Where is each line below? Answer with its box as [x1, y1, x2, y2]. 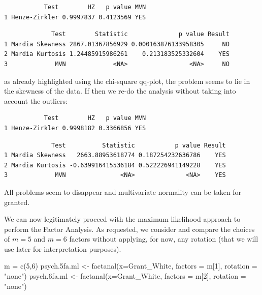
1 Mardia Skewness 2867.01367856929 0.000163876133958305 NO [4, 40, 230, 48]
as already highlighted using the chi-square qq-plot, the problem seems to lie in [4, 75, 250, 86]
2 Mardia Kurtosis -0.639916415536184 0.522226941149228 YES [4, 161, 226, 169]
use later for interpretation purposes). [4, 243, 121, 254]
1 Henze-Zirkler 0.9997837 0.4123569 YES [4, 13, 146, 21]
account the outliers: [4, 95, 68, 106]
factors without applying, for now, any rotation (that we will [69, 233, 258, 244]
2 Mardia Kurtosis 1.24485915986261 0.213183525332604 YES [4, 50, 230, 58]
